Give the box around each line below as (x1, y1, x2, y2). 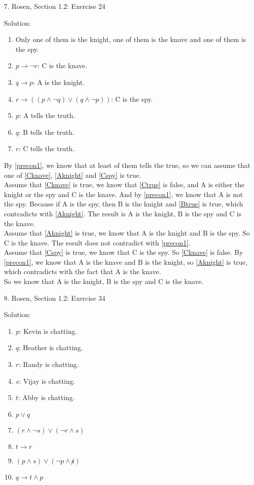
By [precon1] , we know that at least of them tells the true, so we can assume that (4, 160, 251, 170)
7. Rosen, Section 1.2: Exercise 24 (4, 1, 106, 11)
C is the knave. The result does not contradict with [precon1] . (4, 237, 191, 247)
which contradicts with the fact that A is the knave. (4, 266, 161, 277)
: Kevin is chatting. (19, 325, 77, 336)
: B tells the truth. (19, 126, 74, 137)
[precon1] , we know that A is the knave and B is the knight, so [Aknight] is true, (4, 256, 248, 267)
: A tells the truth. (19, 110, 75, 121)
